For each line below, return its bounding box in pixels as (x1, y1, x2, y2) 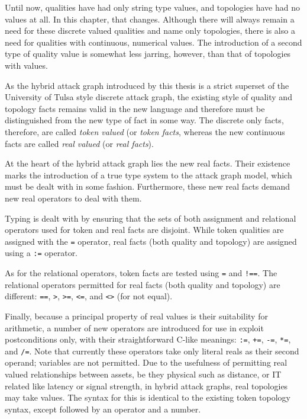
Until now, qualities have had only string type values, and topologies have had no (5, 1, 300, 13)
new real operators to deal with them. (5, 191, 142, 204)
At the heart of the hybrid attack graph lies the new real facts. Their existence (5, 157, 290, 169)
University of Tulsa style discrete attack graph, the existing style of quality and (5, 91, 292, 103)
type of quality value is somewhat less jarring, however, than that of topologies (5, 47, 291, 60)
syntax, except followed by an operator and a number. (5, 402, 201, 415)
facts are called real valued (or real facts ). (5, 137, 154, 149)
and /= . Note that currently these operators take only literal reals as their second (5, 344, 299, 357)
